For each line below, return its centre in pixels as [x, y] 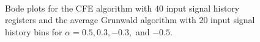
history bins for [34, 31]
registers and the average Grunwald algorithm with [101, 20]
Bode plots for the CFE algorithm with [79, 8]
